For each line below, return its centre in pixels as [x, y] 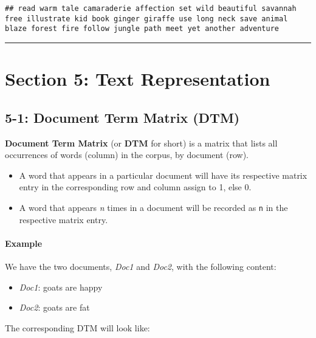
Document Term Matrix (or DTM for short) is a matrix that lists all [141, 143]
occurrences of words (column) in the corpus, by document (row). [127, 155]
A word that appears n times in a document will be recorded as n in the [153, 207]
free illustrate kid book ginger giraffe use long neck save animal [146, 19]
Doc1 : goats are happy [61, 287]
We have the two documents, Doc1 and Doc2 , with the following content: [141, 266]
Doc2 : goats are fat [54, 307]
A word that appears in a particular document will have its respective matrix [163, 175]
